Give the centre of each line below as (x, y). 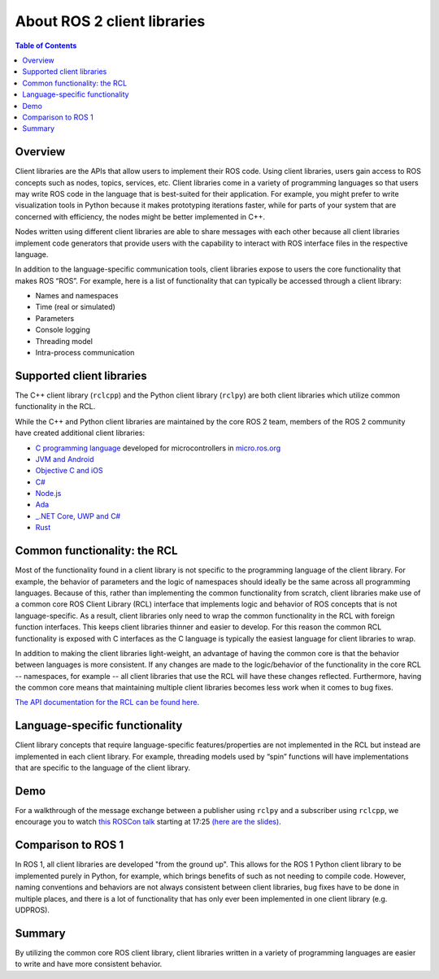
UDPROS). (33, 910)
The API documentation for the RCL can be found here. (107, 703)
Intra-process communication (85, 353)
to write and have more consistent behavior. (89, 964)
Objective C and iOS (69, 471)
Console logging (63, 330)
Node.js (48, 494)
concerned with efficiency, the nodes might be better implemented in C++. (140, 216)
